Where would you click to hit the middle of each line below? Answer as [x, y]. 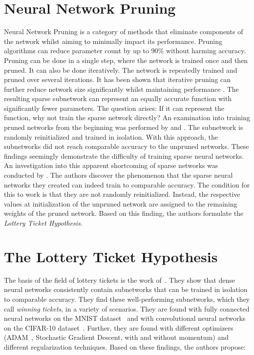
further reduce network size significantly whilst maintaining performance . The [121, 89]
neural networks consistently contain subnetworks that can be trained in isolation [126, 289]
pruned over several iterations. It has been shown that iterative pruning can [117, 79]
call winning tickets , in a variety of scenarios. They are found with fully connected [127, 308]
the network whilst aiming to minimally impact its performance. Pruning [113, 41]
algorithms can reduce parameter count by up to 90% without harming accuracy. [125, 51]
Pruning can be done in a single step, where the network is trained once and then [126, 60]
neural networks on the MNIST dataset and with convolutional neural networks [125, 318]
